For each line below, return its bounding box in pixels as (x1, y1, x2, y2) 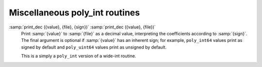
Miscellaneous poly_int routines (9, 7, 140, 18)
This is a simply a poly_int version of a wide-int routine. (21, 53, 136, 59)
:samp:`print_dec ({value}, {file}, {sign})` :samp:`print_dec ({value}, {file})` (9, 24, 156, 30)
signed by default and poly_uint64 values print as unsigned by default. (21, 44, 167, 50)
